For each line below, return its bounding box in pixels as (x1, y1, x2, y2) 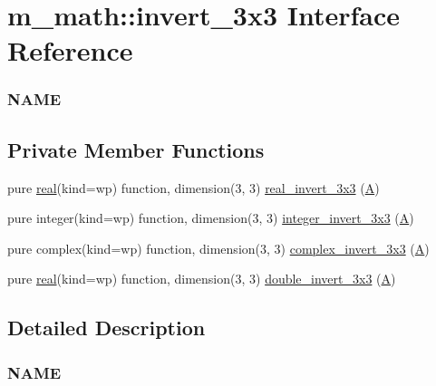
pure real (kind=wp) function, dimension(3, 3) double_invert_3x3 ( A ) (7, 269, 396, 288)
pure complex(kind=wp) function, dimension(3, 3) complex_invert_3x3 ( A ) (7, 238, 430, 257)
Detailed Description (7, 314, 206, 342)
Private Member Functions (7, 135, 265, 163)
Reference (7, 32, 133, 69)
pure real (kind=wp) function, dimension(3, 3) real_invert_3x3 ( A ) (7, 178, 380, 197)
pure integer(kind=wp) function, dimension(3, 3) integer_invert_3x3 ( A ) (7, 208, 414, 227)
